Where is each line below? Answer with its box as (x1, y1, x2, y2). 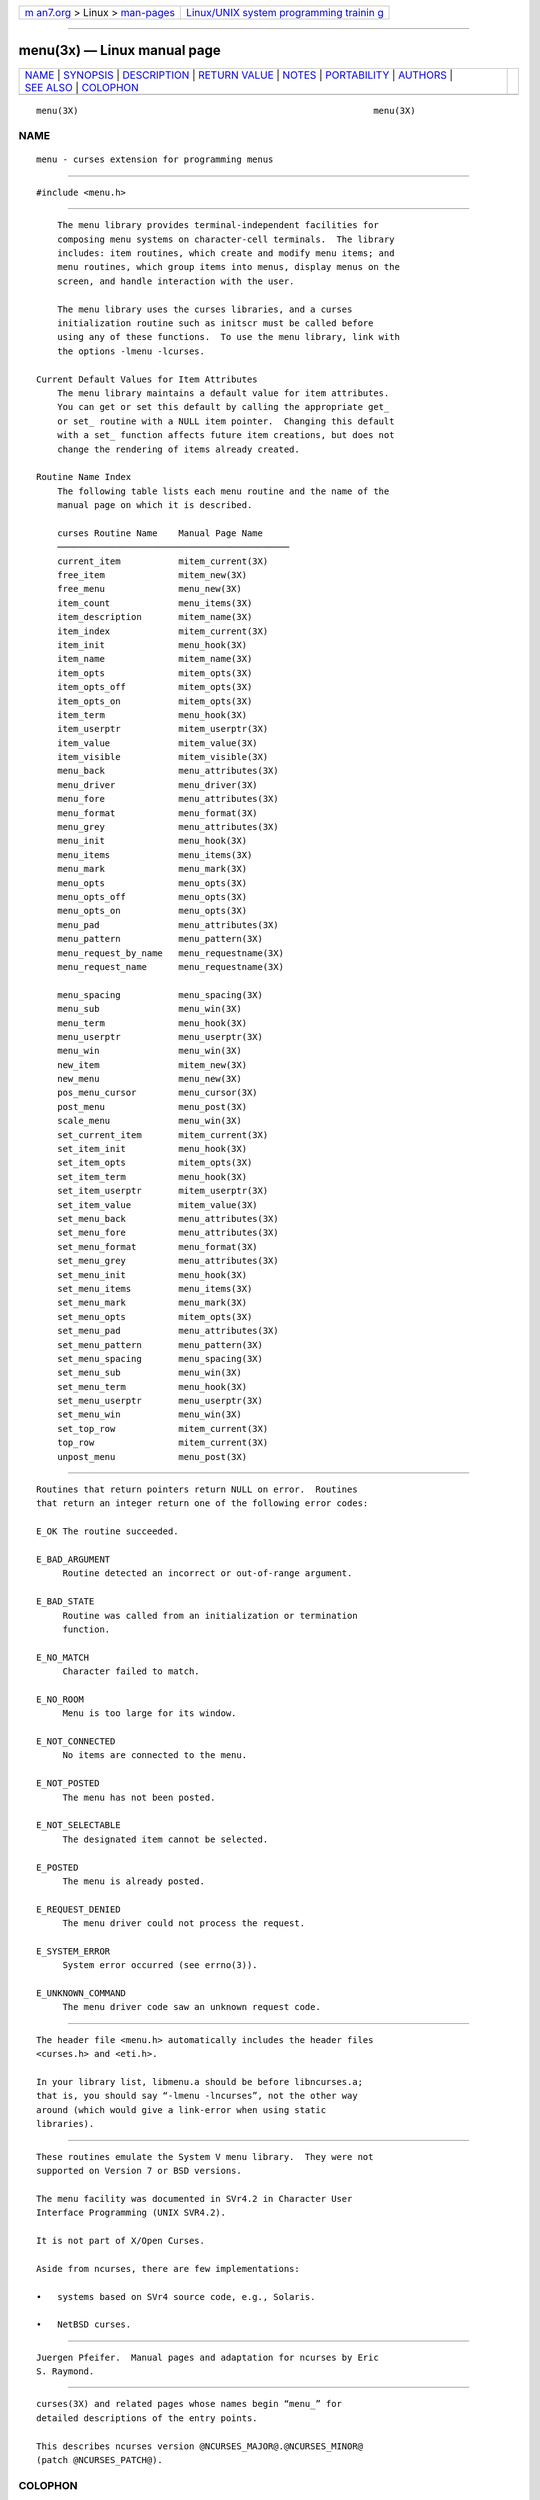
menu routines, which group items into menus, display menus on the (56, 261, 400, 273)
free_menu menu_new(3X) (56, 583, 242, 595)
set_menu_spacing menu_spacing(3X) (56, 1353, 264, 1364)
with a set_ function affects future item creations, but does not (56, 430, 395, 441)
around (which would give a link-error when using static (36, 2104, 327, 2115)
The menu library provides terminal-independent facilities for (56, 220, 379, 231)
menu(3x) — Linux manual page (18, 42, 221, 59)
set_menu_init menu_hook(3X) (56, 1269, 248, 1280)
